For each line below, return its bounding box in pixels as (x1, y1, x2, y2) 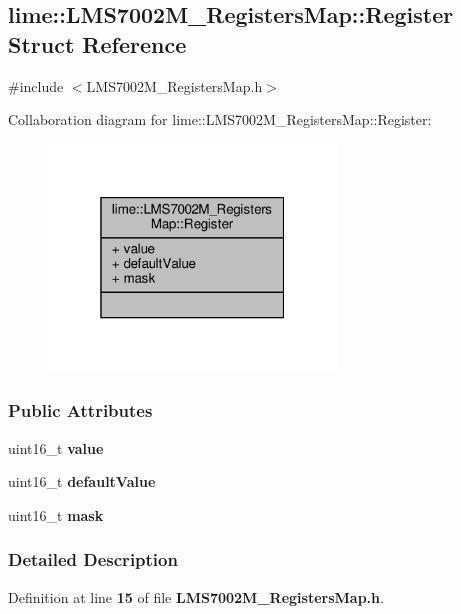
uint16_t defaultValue (8, 471, 156, 492)
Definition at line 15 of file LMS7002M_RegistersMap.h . (8, 586, 384, 607)
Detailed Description (8, 547, 178, 572)
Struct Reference (8, 28, 187, 59)
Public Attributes (8, 398, 153, 423)
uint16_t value (8, 437, 104, 458)
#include (8, 75, 64, 96)
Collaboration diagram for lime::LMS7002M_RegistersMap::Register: (8, 109, 432, 130)
